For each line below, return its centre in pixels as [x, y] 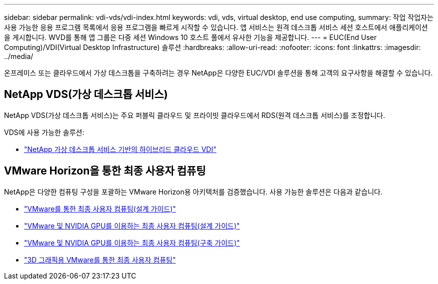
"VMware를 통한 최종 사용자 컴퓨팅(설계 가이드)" [100, 208]
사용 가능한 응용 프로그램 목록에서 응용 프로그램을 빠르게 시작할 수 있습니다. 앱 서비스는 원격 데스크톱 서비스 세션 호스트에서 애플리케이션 [216, 27]
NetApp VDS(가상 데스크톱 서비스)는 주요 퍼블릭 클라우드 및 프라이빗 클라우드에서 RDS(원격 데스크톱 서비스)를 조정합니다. [195, 115]
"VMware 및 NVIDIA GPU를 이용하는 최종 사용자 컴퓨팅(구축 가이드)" [132, 242]
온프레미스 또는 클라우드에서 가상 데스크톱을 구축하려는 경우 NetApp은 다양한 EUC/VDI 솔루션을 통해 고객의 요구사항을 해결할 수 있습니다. [218, 73]
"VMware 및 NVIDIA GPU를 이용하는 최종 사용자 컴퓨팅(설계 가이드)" [132, 225]
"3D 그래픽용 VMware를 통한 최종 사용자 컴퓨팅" [100, 259]
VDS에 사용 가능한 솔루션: [44, 132]
